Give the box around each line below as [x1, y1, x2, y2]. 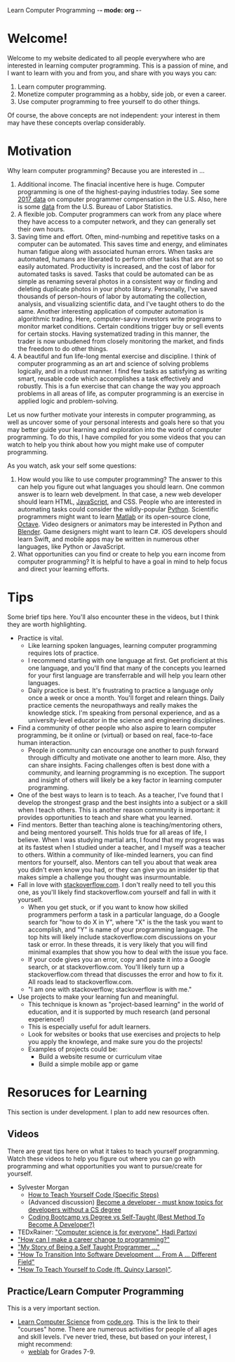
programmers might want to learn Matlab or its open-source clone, [17, 512, 210, 521]
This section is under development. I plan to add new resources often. [7, 1107, 210, 1116]
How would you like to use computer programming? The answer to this [17, 475, 222, 483]
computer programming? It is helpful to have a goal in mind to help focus [17, 557, 228, 566]
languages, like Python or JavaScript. [17, 542, 126, 551]
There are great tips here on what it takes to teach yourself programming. [7, 1147, 220, 1155]
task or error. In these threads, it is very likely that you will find [27, 940, 208, 948]
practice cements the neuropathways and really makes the [27, 701, 198, 709]
